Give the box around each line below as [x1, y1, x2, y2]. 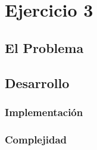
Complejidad [5, 132, 67, 146]
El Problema [5, 38, 84, 57]
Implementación [5, 104, 83, 119]
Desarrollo [5, 73, 70, 92]
